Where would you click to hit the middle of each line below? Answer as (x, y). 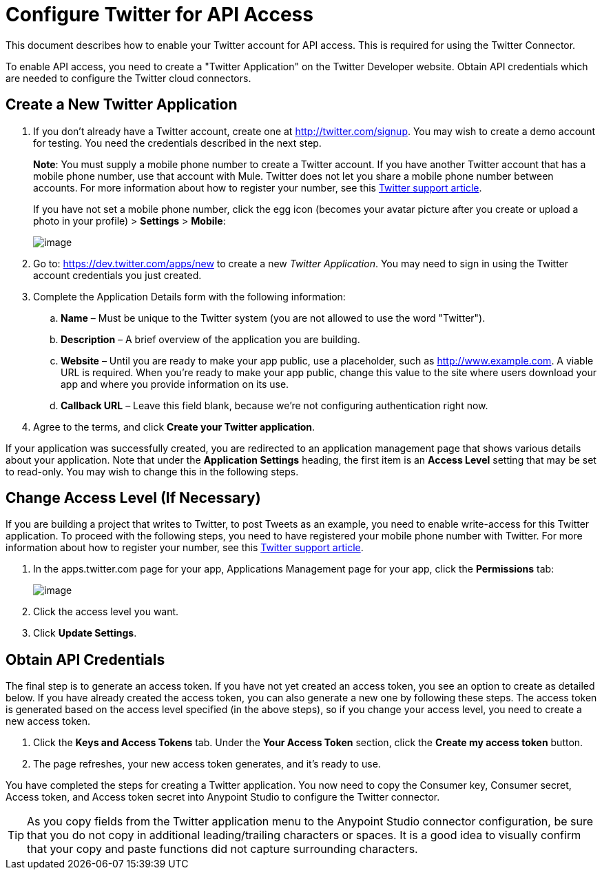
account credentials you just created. (117, 275)
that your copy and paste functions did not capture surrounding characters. (222, 849)
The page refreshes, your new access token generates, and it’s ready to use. (207, 764)
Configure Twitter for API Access (159, 14)
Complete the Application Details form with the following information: (189, 296)
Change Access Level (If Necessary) (133, 498)
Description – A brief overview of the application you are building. (210, 339)
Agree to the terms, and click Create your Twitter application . (174, 426)
